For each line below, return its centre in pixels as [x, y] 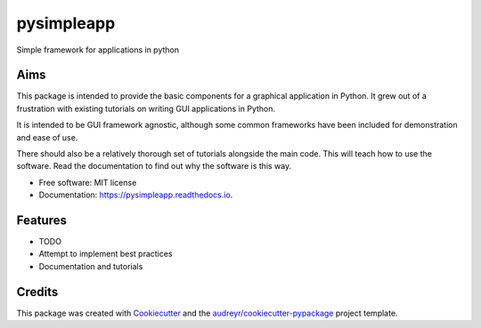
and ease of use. [47, 137]
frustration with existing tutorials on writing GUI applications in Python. [146, 108]
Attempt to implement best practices [106, 254]
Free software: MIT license [88, 182]
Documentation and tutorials [91, 266]
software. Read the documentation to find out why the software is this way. [154, 166]
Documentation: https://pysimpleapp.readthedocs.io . [136, 195]
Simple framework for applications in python [98, 50]
